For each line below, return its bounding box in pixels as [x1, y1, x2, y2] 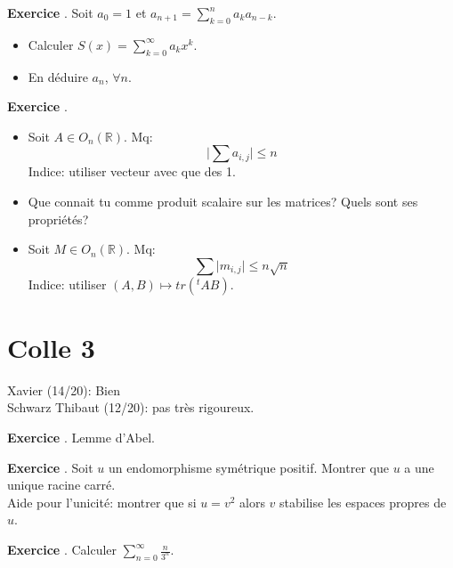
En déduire [28, 67, 88, 85]
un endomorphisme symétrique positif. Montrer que [108, 458, 389, 476]
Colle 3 [7, 329, 95, 365]
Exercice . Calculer [7, 540, 117, 559]
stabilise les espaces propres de [279, 492, 447, 511]
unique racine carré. [7, 475, 116, 494]
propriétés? [28, 209, 89, 228]
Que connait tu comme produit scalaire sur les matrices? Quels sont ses [28, 191, 418, 210]
